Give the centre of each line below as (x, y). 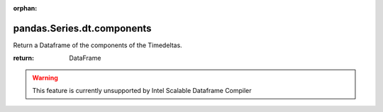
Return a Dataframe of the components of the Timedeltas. (98, 45)
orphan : (25, 8)
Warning (45, 77)
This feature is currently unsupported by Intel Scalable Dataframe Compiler (142, 91)
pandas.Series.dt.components (82, 28)
